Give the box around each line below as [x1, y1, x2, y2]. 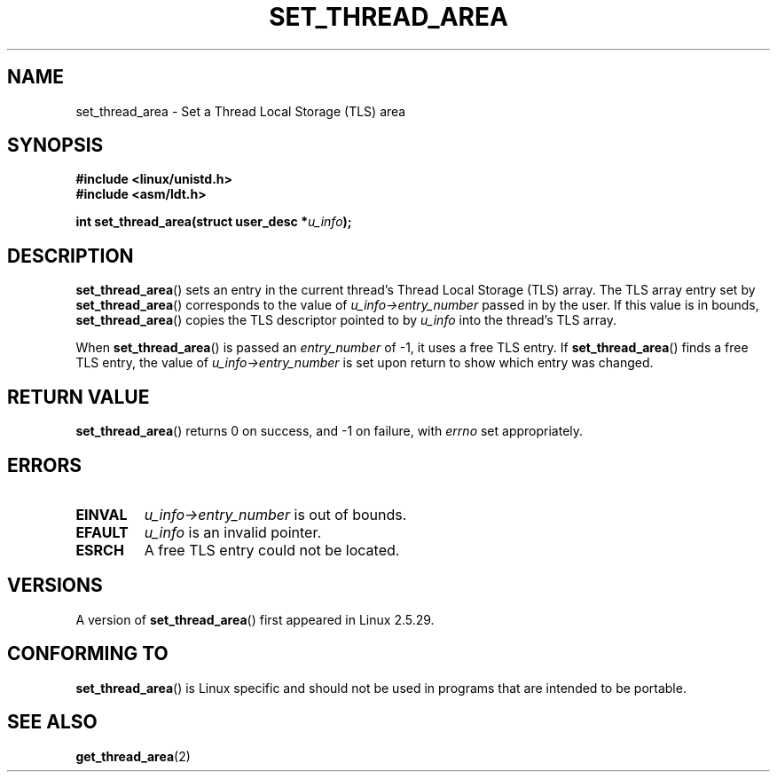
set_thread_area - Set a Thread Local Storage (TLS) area [75, 103, 406, 119]
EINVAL [75, 505, 128, 523]
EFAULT [75, 523, 129, 541]
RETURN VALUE [7, 385, 150, 408]
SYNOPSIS [7, 134, 104, 157]
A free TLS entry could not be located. [144, 540, 400, 559]
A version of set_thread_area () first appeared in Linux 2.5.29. [75, 611, 435, 627]
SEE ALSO [7, 711, 98, 734]
